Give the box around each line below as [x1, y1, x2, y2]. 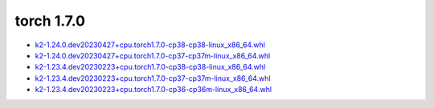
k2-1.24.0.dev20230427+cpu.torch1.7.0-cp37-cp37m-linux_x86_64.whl [35, 50, 271, 60]
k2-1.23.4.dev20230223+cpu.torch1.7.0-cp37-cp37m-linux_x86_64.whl [35, 73, 271, 83]
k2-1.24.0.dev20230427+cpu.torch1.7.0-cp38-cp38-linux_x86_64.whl [35, 40, 265, 50]
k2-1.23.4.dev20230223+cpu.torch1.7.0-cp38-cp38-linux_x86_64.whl [35, 62, 266, 72]
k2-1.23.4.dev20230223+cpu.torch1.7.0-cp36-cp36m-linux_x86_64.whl [35, 85, 272, 94]
